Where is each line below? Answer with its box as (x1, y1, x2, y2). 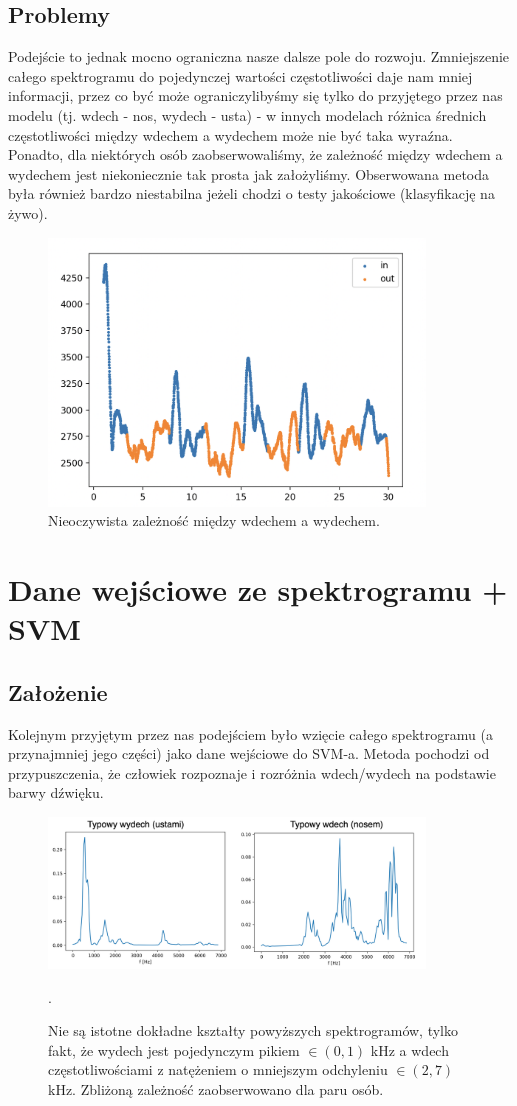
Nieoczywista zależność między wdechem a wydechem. (48, 510, 380, 531)
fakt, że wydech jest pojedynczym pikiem (48, 1039, 300, 1060)
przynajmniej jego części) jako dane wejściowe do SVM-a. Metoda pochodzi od (8, 743, 490, 764)
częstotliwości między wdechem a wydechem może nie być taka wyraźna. (8, 124, 453, 145)
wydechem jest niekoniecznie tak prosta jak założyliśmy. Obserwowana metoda (8, 163, 490, 184)
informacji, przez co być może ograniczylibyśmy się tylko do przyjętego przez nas (8, 85, 503, 106)
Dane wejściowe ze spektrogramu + (8, 568, 508, 609)
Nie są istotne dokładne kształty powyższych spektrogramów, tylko (48, 1020, 459, 1041)
